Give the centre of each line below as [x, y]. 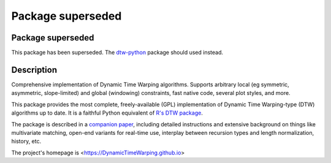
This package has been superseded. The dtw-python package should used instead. [117, 53]
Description [34, 70]
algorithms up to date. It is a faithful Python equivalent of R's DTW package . [107, 113]
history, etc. [26, 142]
